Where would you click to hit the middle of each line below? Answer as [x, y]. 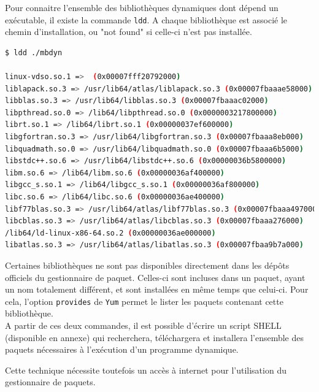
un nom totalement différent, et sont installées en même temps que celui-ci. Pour [157, 289]
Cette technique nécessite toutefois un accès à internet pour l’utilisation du [146, 370]
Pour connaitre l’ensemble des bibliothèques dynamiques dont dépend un [142, 7]
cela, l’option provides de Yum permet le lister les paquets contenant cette [144, 301]
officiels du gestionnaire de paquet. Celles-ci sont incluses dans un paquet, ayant [155, 277]
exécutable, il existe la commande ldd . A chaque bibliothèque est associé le [146, 19]
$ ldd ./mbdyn [34, 52]
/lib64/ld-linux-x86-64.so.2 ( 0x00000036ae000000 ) [110, 233]
